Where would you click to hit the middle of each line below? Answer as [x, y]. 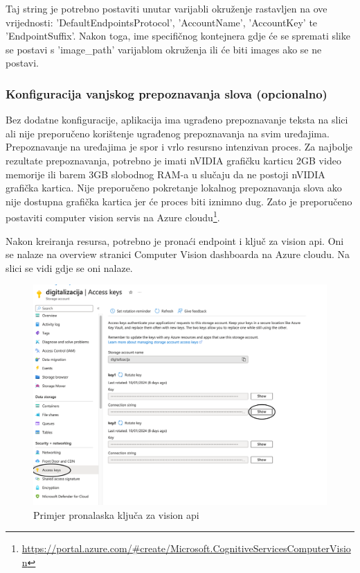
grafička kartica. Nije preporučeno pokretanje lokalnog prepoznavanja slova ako [174, 188]
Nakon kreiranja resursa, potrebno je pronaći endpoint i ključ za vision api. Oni [175, 240]
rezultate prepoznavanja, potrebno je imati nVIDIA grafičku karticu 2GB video [173, 160]
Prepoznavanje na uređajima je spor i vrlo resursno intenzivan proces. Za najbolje [179, 147]
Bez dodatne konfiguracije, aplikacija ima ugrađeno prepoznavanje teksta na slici [177, 120]
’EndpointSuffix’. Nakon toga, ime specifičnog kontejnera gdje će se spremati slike [178, 36]
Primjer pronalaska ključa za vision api [116, 514]
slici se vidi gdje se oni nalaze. [69, 267]
